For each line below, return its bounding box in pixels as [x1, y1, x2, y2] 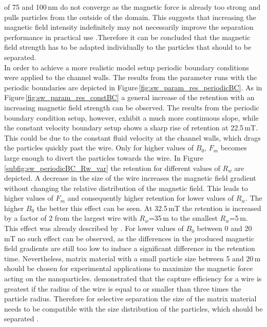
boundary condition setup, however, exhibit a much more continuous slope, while [4, 112, 259, 123]
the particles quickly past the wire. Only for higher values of [4, 142, 194, 153]
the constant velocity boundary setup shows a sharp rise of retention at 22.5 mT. [4, 122, 258, 133]
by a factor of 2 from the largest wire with [4, 213, 137, 223]
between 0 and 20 [197, 223, 252, 234]
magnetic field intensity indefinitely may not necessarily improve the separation [4, 22, 254, 32]
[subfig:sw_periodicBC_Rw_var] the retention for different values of [4, 162, 220, 173]
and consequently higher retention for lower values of [67, 193, 234, 203]
